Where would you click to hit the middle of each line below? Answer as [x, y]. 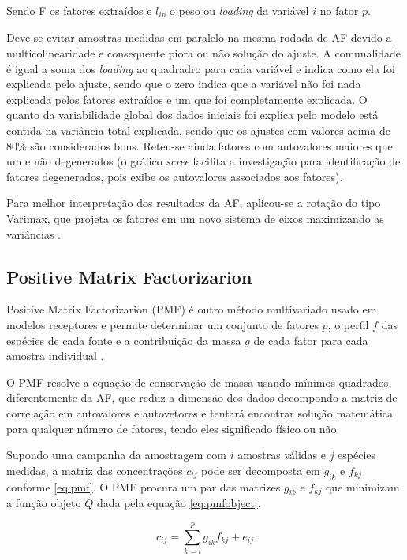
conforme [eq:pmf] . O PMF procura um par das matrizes [144, 486]
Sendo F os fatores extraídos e [79, 10]
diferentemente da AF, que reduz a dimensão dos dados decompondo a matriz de [202, 397]
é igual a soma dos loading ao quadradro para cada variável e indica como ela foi [201, 68]
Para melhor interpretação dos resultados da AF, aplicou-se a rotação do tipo [194, 203]
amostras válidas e [282, 455]
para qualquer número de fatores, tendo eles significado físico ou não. [173, 428]
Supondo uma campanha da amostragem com [116, 455]
